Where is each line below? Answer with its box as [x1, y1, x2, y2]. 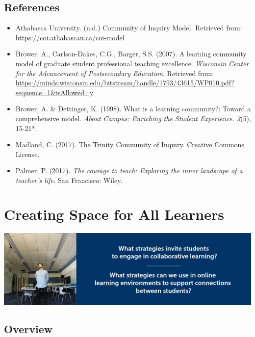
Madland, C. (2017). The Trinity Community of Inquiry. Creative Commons [15, 139, 244, 150]
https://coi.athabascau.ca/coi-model [15, 32, 125, 42]
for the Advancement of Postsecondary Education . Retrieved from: [15, 68, 214, 78]
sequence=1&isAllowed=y [15, 87, 94, 97]
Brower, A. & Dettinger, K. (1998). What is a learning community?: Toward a [15, 104, 251, 114]
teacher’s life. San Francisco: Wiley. [15, 175, 123, 185]
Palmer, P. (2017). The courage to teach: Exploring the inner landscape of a [15, 165, 243, 176]
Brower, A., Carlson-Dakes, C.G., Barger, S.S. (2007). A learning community [15, 49, 247, 59]
